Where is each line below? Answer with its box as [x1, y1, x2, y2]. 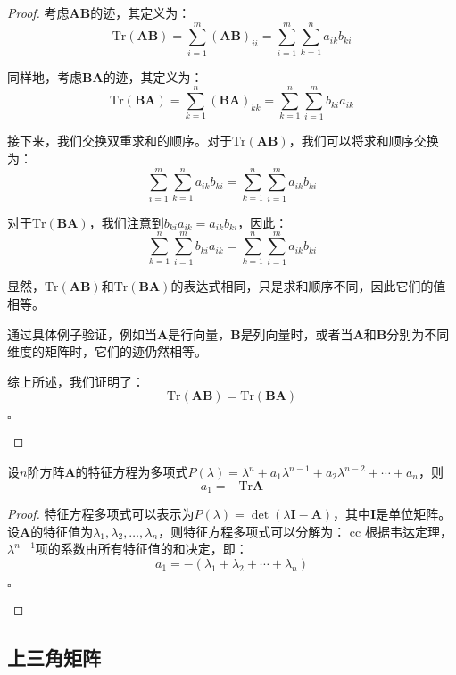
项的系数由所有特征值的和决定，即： [35, 539, 248, 558]
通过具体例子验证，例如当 [7, 324, 157, 343]
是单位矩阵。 [376, 504, 452, 523]
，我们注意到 [88, 212, 164, 231]
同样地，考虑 [7, 67, 82, 86]
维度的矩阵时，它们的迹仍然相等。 [7, 342, 207, 361]
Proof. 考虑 [7, 4, 70, 21]
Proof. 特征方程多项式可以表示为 [7, 504, 195, 523]
